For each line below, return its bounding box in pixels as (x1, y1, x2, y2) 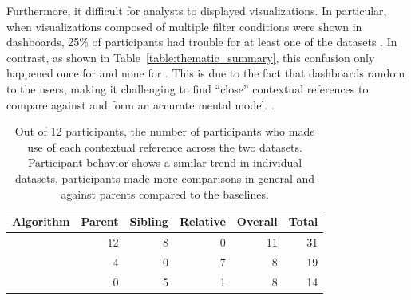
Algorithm (12, 213, 70, 230)
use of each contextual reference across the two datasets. (27, 138, 302, 155)
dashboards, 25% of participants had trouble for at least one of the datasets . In (6, 34, 397, 50)
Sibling (129, 213, 168, 230)
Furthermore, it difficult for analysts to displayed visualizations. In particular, (6, 2, 387, 18)
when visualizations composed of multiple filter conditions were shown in (6, 18, 362, 34)
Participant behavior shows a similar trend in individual (27, 154, 302, 171)
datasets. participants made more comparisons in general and (15, 169, 315, 186)
